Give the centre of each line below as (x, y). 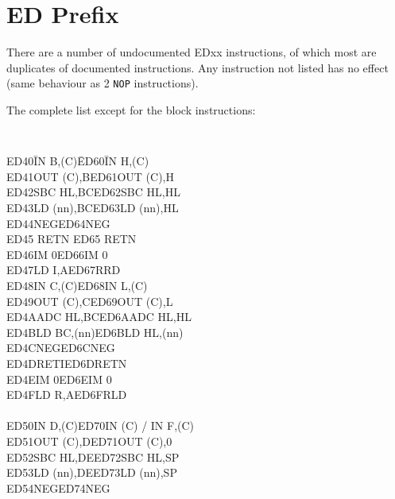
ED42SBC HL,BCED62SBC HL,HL (93, 192)
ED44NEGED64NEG (58, 223)
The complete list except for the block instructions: (131, 109)
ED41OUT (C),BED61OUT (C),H (90, 176)
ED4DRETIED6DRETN (67, 363)
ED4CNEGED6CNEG (61, 348)
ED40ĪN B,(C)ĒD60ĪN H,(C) (78, 161)
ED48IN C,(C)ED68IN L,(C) (77, 285)
